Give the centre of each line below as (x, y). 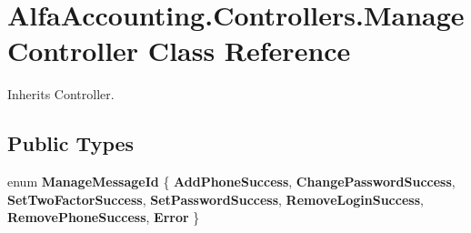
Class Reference (249, 51)
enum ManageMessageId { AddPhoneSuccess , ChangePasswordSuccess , (231, 182)
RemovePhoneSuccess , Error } (104, 217)
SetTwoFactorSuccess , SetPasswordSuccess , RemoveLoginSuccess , (215, 199)
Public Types (71, 143)
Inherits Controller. (61, 94)
